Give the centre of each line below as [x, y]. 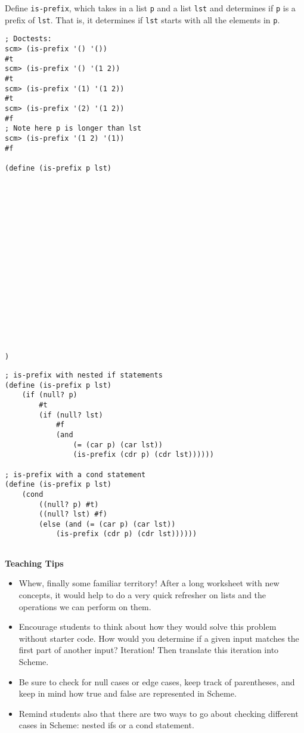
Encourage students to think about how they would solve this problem [148, 627]
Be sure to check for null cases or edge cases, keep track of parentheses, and [157, 681]
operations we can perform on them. [85, 606]
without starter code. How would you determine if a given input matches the [159, 638]
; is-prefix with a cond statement [75, 474]
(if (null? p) [49, 395]
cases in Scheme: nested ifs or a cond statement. [106, 725]
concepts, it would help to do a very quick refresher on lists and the [142, 594]
